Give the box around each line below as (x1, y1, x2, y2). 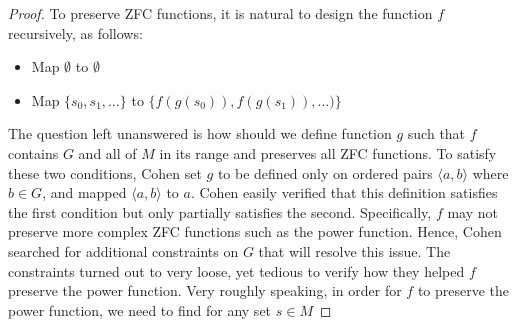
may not (447, 201, 498, 222)
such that (407, 123, 466, 144)
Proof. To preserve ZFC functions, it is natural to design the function (8, 3, 433, 23)
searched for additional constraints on (8, 240, 239, 261)
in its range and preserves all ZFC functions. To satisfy (159, 142, 497, 163)
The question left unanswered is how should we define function (8, 123, 392, 144)
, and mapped (42, 182, 127, 203)
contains (8, 142, 59, 163)
